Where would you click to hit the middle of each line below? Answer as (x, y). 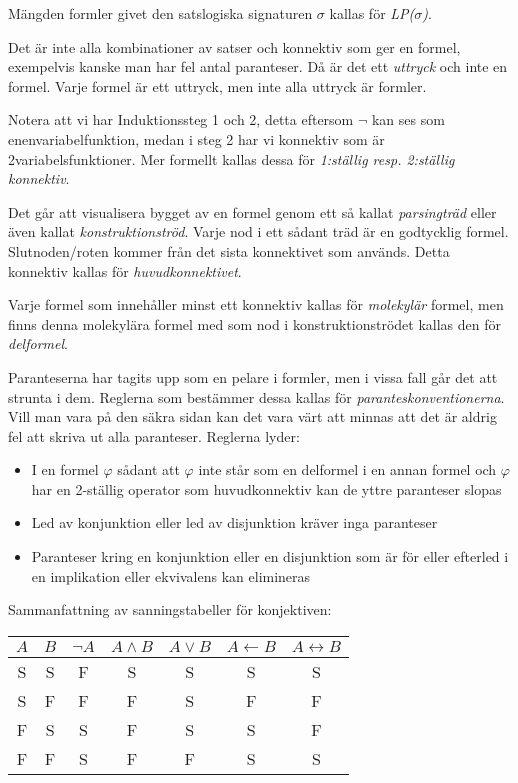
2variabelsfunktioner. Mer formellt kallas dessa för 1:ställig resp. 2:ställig (231, 158)
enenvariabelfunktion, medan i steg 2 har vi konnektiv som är (196, 138)
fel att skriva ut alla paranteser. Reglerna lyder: (154, 435)
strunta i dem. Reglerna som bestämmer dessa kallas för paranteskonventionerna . (256, 396)
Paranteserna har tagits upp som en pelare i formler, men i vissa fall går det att (253, 376)
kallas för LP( (372, 13)
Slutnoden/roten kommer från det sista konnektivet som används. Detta (229, 250)
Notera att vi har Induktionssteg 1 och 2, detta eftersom (181, 119)
